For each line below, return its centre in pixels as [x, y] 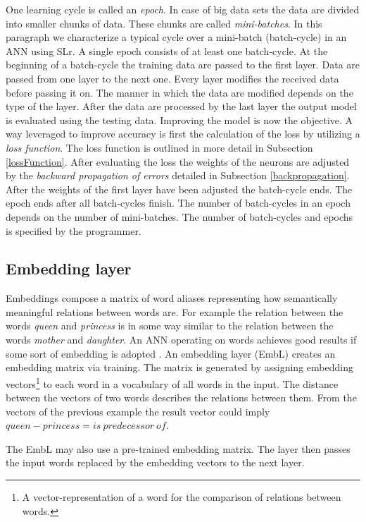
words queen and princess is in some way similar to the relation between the [170, 326]
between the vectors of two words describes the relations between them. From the [181, 397]
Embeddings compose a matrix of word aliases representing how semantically [172, 298]
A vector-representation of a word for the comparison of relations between [182, 497]
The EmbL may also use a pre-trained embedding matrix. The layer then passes [178, 448]
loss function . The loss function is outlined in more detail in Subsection [159, 147]
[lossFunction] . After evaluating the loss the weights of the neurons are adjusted [178, 161]
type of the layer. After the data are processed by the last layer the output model [181, 106]
